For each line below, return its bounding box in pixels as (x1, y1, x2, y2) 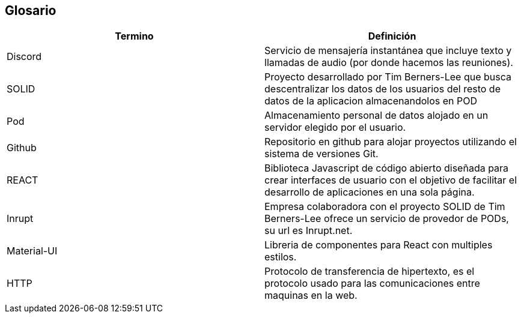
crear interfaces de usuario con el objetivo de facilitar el (264, 174, 517, 187)
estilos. (264, 251, 297, 263)
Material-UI (7, 245, 58, 257)
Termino (115, 30, 154, 43)
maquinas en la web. (264, 289, 358, 302)
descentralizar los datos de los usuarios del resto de (264, 83, 501, 95)
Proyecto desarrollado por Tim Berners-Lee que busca (264, 71, 511, 83)
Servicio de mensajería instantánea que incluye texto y (264, 44, 512, 57)
